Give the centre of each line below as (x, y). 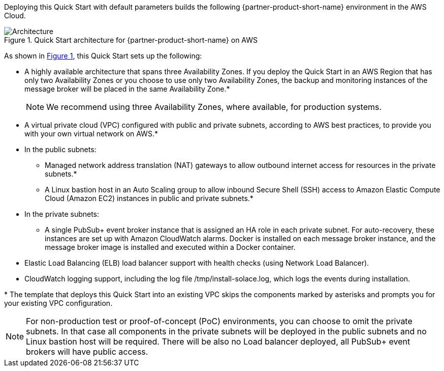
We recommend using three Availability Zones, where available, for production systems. (214, 107)
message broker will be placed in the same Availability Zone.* (127, 89)
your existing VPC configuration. (58, 303)
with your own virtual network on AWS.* (91, 134)
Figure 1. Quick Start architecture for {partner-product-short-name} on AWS (131, 40)
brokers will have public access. (87, 352)
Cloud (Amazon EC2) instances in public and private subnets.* (149, 198)
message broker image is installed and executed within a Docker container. (170, 247)
